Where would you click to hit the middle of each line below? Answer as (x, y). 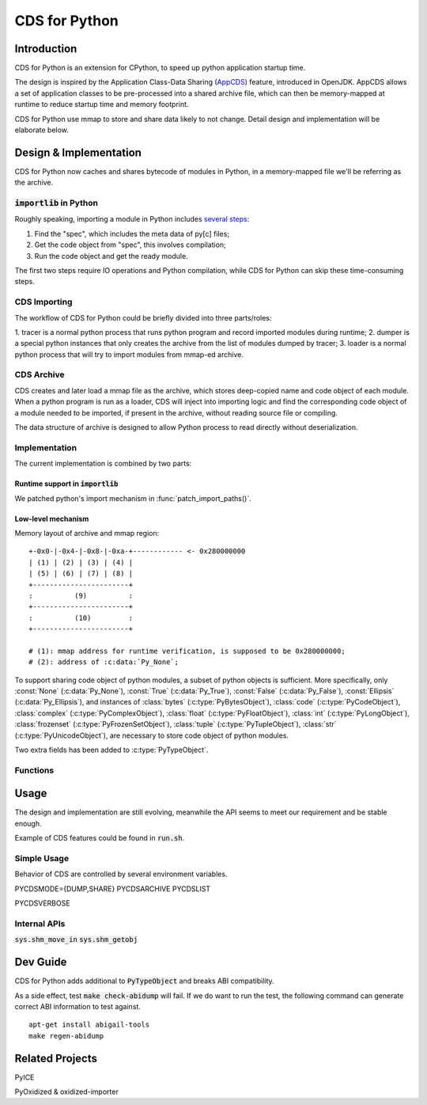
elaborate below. (42, 130)
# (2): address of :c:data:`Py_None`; (104, 662)
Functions (34, 770)
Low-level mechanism (52, 518)
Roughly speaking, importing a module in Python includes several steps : (132, 219)
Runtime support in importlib (66, 484)
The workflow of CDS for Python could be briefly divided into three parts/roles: (143, 317)
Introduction (46, 49)
